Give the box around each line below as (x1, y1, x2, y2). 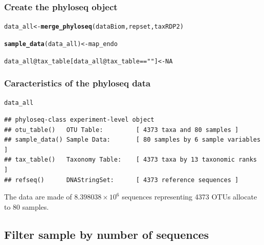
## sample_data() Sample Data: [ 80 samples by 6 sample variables (4, 136, 261, 144)
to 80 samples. (4, 201, 49, 212)
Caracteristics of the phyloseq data (4, 77, 151, 90)
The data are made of (4, 191, 72, 202)
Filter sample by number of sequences (4, 226, 209, 242)
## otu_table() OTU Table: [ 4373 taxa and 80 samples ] (4, 126, 239, 133)
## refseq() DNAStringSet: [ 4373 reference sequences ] (4, 176, 239, 184)
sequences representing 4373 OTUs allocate (122, 191, 257, 202)
